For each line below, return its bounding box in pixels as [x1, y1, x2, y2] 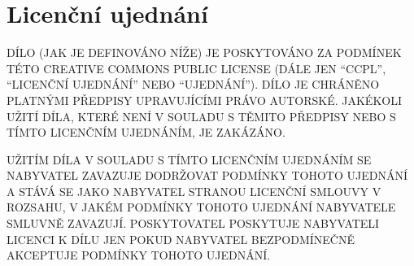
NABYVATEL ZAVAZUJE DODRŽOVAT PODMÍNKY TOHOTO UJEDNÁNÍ [7, 167, 407, 184]
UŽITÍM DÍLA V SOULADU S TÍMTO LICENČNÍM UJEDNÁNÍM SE [7, 150, 372, 168]
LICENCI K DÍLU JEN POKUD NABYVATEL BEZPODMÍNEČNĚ [7, 230, 355, 247]
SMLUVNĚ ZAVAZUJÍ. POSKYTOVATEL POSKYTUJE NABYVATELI [7, 215, 380, 232]
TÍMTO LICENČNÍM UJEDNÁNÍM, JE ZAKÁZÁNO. [7, 124, 285, 141]
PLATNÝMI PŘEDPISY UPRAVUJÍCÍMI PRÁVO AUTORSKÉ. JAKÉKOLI [7, 91, 402, 108]
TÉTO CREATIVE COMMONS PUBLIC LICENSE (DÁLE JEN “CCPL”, [7, 59, 386, 76]
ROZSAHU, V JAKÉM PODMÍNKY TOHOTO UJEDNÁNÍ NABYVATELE [7, 198, 396, 216]
